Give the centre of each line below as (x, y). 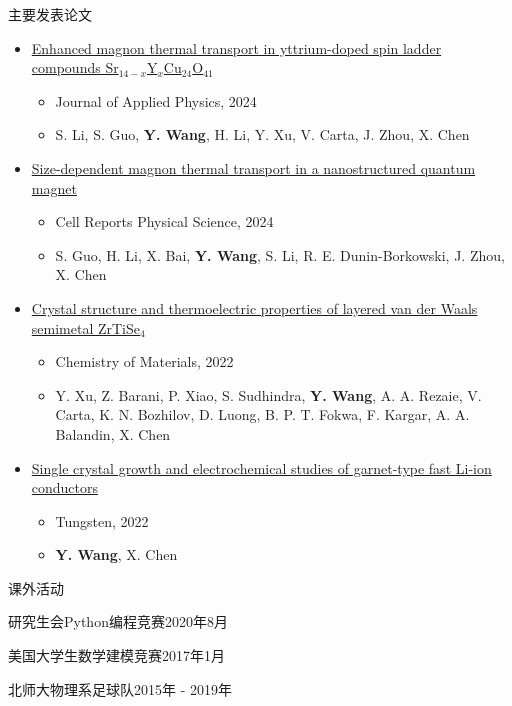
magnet (54, 187)
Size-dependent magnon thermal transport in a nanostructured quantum (253, 167)
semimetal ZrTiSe (86, 327)
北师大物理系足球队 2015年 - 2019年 (120, 688)
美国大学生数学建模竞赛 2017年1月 (116, 655)
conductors (65, 487)
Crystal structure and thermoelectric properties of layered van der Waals (254, 307)
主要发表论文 (50, 14)
